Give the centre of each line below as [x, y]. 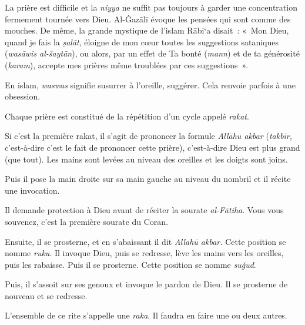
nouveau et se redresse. [46, 295]
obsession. [23, 96]
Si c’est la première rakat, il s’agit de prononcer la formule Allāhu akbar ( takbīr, [149, 136]
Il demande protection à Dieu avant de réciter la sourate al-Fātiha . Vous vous [144, 210]
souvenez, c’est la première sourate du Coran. [87, 221]
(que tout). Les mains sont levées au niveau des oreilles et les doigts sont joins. [146, 159]
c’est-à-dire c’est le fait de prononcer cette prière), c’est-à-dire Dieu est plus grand [152, 147]
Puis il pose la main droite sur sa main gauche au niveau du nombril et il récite [148, 179]
